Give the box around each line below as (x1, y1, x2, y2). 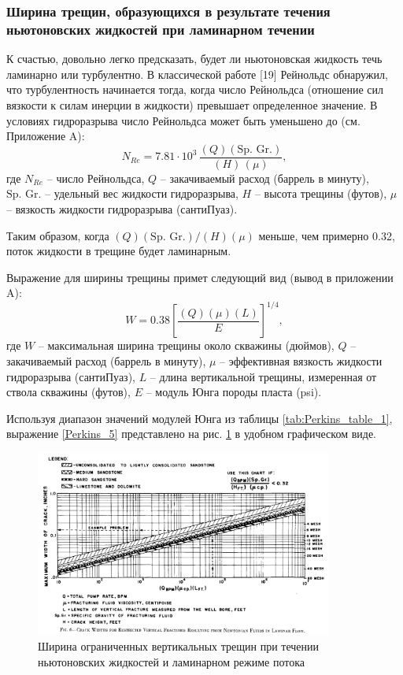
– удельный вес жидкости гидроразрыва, (45, 185, 238, 202)
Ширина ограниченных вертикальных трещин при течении (38, 638, 320, 655)
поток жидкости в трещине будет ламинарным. (6, 243, 231, 259)
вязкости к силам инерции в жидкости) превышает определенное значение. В (6, 96, 378, 113)
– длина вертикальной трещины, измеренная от (150, 368, 377, 384)
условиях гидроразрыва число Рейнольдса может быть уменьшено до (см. (6, 112, 360, 128)
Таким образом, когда (6, 227, 109, 243)
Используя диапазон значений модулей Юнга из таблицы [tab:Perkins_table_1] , (6, 410, 393, 426)
